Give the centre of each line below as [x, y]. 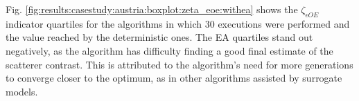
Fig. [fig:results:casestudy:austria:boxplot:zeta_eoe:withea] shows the [152, 9]
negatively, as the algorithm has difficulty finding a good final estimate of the [169, 50]
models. [22, 91]
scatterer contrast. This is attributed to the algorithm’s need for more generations [179, 64]
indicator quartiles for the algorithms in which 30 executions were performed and [178, 23]
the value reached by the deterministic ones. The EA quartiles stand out [159, 37]
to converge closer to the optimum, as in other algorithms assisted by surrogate [174, 78]
